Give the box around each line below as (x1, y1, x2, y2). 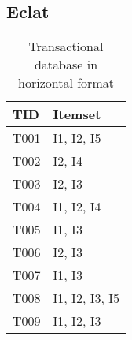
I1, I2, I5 (53, 129, 101, 148)
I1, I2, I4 (53, 197, 101, 216)
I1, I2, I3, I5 (53, 289, 119, 308)
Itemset (53, 105, 101, 124)
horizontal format (18, 73, 114, 92)
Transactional (28, 37, 104, 56)
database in (34, 55, 98, 74)
